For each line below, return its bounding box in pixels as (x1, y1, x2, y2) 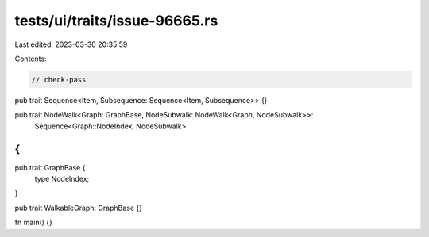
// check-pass (31, 75, 87, 84)
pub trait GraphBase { (14, 162, 86, 172)
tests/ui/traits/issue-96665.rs (14, 12, 218, 29)
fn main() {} (14, 218, 53, 227)
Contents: (14, 54, 47, 63)
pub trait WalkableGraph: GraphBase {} (14, 203, 143, 212)
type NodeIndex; (34, 174, 90, 183)
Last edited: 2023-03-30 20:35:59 (14, 40, 128, 49)
